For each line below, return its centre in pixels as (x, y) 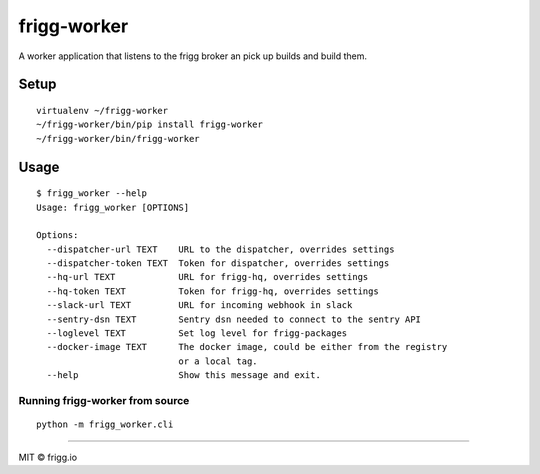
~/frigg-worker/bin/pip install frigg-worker (150, 124)
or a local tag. (218, 361)
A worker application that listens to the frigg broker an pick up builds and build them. (193, 56)
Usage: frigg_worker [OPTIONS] (113, 207)
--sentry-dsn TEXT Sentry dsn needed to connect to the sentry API (234, 319)
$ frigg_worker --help (92, 193)
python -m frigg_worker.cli (105, 424)
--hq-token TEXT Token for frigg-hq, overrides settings (212, 291)
